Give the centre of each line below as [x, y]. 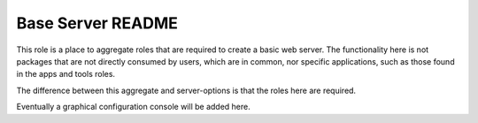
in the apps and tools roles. [66, 74]
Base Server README [97, 23]
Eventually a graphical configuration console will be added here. [134, 107]
